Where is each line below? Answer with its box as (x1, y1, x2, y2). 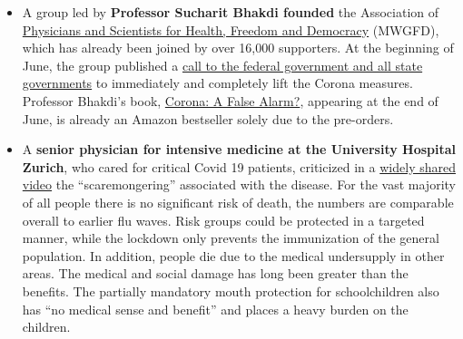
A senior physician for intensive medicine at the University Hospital (22, 140, 457, 159)
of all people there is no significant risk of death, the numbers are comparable (22, 192, 454, 211)
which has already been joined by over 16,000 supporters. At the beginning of (22, 38, 454, 57)
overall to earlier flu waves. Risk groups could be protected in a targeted (22, 210, 425, 229)
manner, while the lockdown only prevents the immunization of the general (22, 228, 439, 247)
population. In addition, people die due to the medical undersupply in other (22, 246, 445, 265)
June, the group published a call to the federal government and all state (22, 55, 423, 74)
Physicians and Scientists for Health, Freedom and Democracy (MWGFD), (22, 20, 439, 39)
